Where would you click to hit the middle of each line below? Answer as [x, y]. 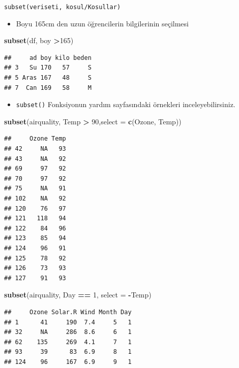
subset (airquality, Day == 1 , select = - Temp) [78, 295]
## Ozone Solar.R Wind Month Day [68, 312]
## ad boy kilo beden [48, 58]
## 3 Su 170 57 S [48, 68]
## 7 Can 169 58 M [48, 88]
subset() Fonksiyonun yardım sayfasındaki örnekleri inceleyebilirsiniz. [126, 104]
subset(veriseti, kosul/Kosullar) [63, 7]
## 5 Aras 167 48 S [48, 78]
